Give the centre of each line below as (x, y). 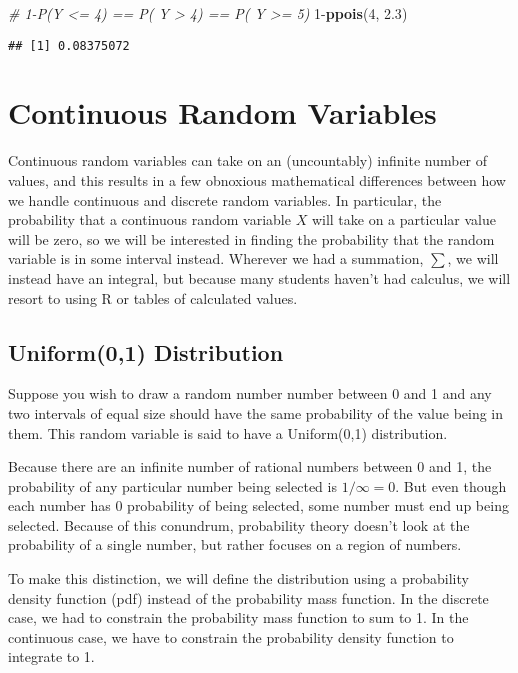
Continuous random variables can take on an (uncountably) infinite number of (248, 160)
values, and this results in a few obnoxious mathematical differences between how (257, 179)
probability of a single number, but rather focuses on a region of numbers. (235, 544)
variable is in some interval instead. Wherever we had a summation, (216, 258)
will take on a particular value (403, 219)
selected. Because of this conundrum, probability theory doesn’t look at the (239, 524)
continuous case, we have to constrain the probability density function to (231, 636)
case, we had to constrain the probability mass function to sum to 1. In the (238, 617)
